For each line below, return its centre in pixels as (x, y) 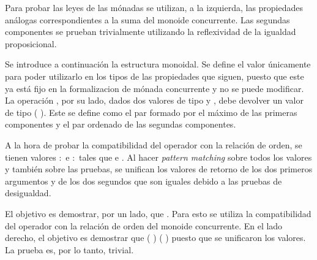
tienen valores (31, 157)
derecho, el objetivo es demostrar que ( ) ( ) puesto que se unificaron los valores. (155, 238)
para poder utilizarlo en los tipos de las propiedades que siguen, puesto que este (155, 76)
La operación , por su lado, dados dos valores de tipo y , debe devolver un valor (154, 100)
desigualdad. (28, 193)
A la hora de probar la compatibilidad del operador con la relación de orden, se (154, 144)
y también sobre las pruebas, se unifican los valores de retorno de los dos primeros (159, 169)
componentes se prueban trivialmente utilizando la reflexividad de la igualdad (151, 32)
